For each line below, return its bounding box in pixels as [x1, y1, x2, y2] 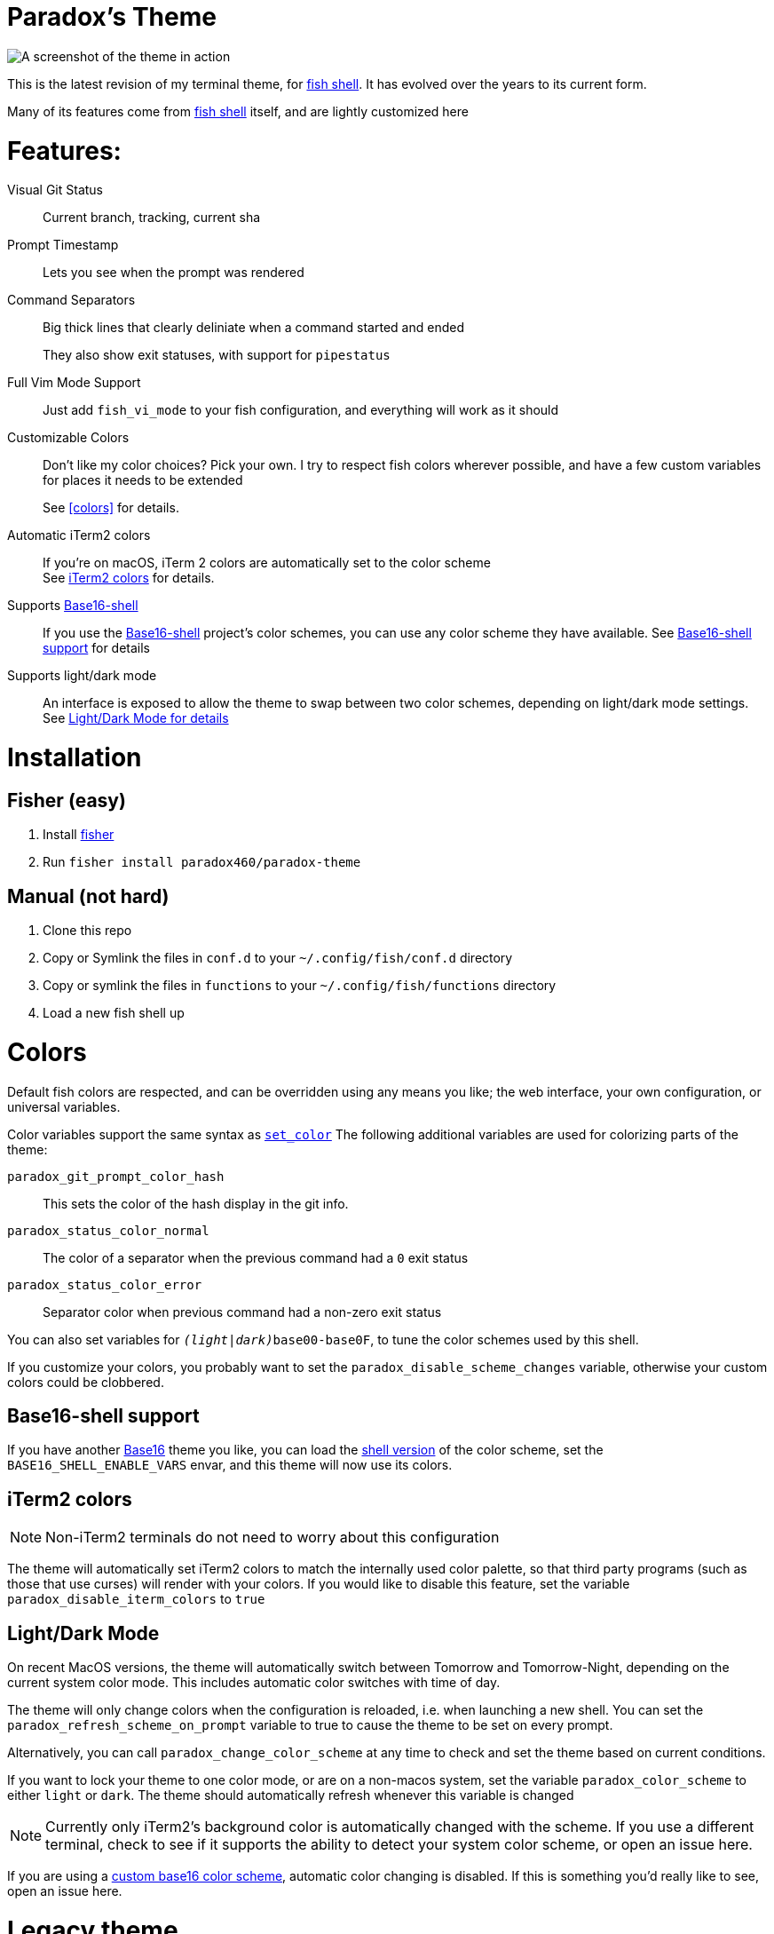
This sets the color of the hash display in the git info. [43, 1195, 349, 1211]
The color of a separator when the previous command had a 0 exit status [43, 1249, 469, 1265]
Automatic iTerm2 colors [7, 527, 151, 543]
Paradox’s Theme [7, 2, 217, 32]
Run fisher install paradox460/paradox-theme [43, 854, 361, 870]
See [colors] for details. [43, 500, 179, 516]
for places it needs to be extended [43, 472, 243, 488]
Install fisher [43, 827, 115, 843]
